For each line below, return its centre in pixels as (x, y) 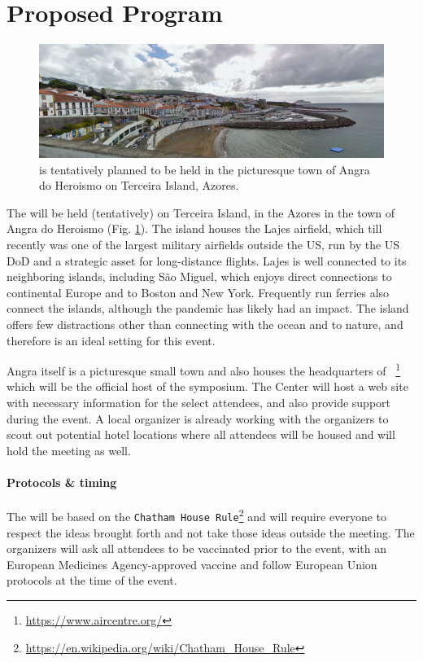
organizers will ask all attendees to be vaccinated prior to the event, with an (197, 548)
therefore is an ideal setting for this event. (111, 340)
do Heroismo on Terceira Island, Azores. (139, 185)
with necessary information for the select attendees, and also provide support (198, 403)
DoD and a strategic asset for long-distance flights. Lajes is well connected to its (207, 260)
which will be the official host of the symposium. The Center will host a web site (207, 386)
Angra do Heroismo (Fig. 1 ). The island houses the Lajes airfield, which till (194, 228)
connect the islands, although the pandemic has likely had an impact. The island (208, 308)
